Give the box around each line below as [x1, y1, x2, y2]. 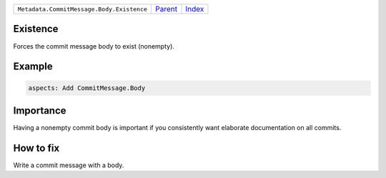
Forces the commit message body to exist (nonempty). [13, 41, 175, 50]
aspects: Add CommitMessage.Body [28, 84, 146, 92]
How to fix [13, 142, 60, 154]
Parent [154, 4, 178, 14]
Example [13, 61, 53, 73]
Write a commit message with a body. [13, 161, 124, 169]
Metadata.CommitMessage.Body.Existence [17, 5, 148, 13]
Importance [13, 104, 67, 117]
